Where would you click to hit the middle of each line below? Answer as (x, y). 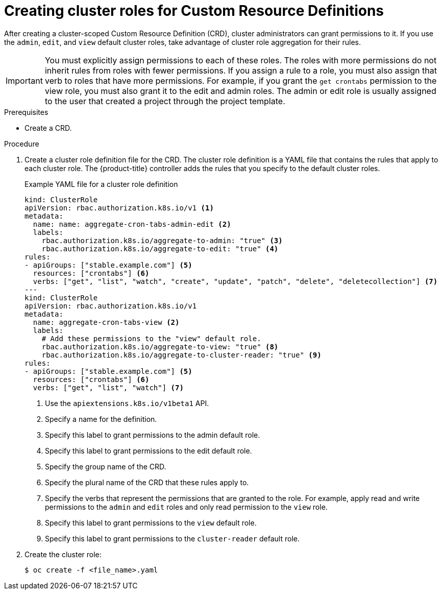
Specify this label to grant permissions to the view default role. (151, 522)
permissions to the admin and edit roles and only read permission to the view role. (186, 507)
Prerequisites (26, 112)
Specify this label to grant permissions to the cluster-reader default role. (172, 538)
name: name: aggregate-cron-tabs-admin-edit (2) (132, 224)
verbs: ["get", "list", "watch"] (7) (108, 387)
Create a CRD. (48, 128)
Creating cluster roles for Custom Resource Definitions (194, 11)
